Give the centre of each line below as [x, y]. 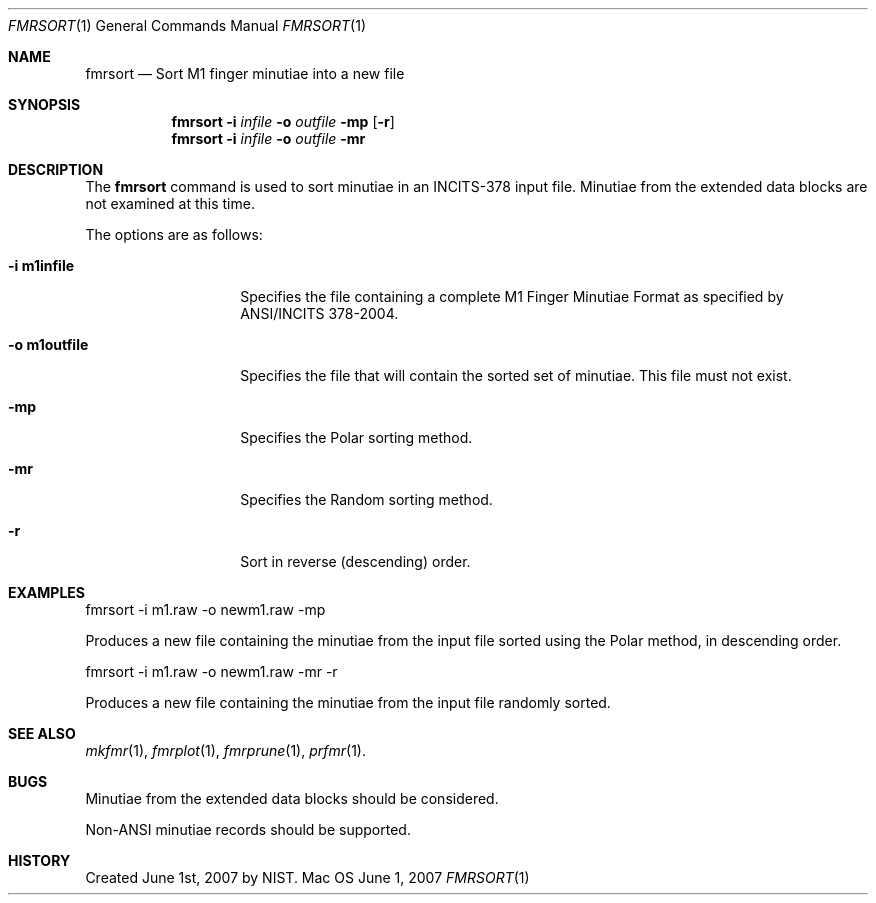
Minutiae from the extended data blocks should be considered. [292, 798]
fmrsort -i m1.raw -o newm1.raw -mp [205, 609]
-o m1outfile [48, 344]
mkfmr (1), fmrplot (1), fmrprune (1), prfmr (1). [225, 750]
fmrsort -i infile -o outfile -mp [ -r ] [283, 121]
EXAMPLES [46, 592]
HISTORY [39, 860]
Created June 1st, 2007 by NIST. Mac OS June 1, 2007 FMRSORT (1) [307, 877]
